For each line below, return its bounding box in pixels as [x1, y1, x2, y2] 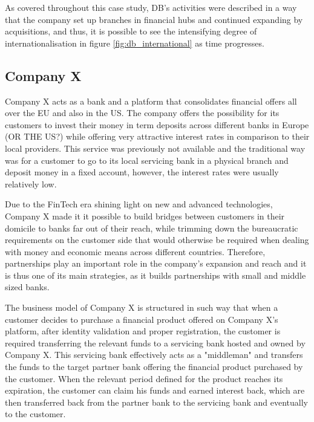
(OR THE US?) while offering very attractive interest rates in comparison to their [5, 130, 310, 143]
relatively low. [5, 177, 57, 190]
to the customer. [5, 407, 66, 420]
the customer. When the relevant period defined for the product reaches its [5, 372, 283, 385]
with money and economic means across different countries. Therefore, [5, 245, 266, 258]
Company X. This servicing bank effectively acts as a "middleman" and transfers [5, 348, 303, 361]
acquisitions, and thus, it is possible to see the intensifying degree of [5, 25, 257, 37]
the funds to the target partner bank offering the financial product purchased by [5, 360, 303, 373]
